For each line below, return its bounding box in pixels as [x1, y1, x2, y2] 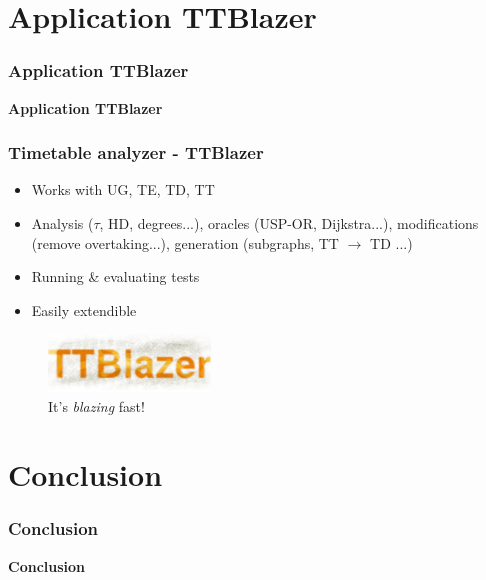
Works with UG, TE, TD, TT [31, 179, 215, 200]
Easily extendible [31, 299, 137, 320]
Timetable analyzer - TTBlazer [8, 140, 264, 165]
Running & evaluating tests [31, 266, 200, 287]
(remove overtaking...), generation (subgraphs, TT [31, 232, 339, 253]
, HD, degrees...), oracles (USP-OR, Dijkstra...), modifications [99, 213, 479, 233]
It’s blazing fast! [48, 395, 145, 416]
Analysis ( [31, 213, 94, 233]
